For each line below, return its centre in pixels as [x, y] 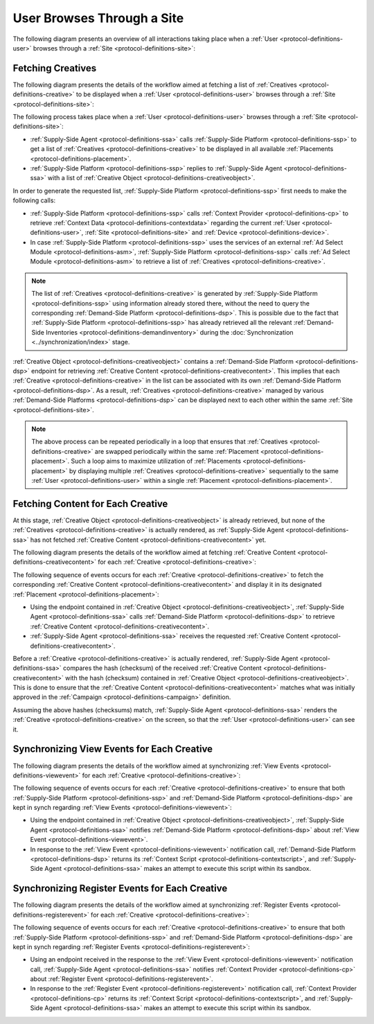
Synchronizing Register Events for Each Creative [120, 889]
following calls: [34, 200]
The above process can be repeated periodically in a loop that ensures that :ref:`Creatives [160, 442]
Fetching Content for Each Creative [90, 503]
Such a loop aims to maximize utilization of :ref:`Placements [156, 461]
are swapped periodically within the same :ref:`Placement [177, 451]
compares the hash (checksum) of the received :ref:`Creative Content [162, 668]
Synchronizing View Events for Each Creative [113, 749]
